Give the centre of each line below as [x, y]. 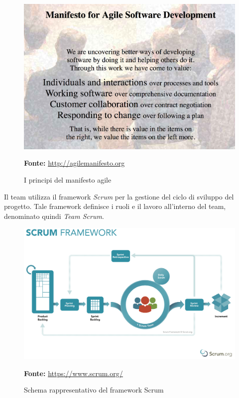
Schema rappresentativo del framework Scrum [94, 390]
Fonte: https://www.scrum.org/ [73, 373]
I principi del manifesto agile [68, 179]
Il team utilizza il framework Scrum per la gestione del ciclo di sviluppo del [119, 196]
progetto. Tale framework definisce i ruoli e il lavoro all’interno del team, [115, 206]
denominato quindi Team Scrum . [54, 216]
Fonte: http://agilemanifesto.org [74, 163]
